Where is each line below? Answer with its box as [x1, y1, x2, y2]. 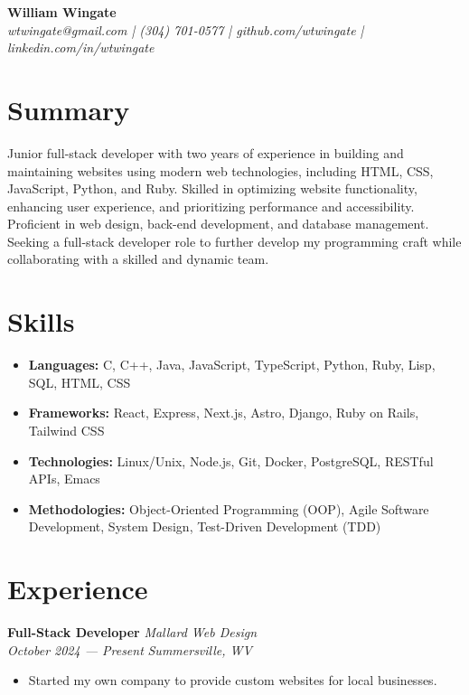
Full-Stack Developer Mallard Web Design [7, 623, 258, 642]
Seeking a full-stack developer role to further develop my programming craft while [7, 231, 462, 250]
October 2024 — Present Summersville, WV [7, 640, 252, 659]
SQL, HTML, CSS [28, 372, 131, 391]
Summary [7, 90, 130, 127]
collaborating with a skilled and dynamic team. [7, 249, 269, 268]
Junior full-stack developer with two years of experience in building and [7, 143, 404, 162]
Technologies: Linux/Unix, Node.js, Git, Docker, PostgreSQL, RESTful [28, 451, 434, 470]
